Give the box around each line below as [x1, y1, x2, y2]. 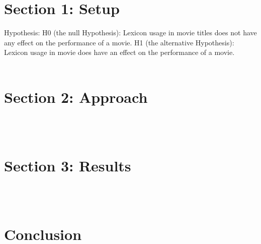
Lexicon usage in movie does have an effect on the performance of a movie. [4, 47, 235, 57]
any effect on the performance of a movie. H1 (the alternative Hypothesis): [4, 37, 234, 47]
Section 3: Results [4, 155, 131, 175]
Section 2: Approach [4, 86, 148, 107]
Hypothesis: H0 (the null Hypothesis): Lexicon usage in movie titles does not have [4, 27, 257, 38]
